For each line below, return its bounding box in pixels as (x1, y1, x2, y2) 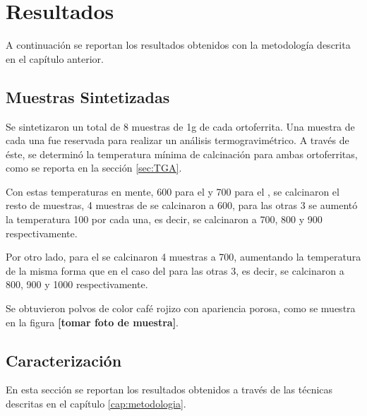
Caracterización (6, 349, 122, 371)
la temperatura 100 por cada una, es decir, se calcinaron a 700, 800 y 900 (6, 212, 323, 227)
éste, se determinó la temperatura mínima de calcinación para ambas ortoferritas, (6, 146, 358, 161)
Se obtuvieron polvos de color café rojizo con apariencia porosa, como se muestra (6, 301, 356, 316)
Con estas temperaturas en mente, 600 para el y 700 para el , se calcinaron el (6, 184, 339, 198)
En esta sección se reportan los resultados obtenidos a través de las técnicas (6, 382, 333, 397)
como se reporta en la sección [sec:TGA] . (6, 160, 182, 175)
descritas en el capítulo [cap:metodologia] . (6, 396, 186, 411)
